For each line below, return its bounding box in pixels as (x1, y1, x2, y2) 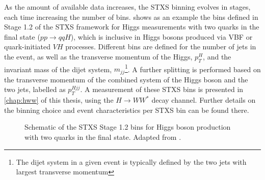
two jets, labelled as (4, 84, 66, 95)
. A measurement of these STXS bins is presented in (80, 84, 244, 95)
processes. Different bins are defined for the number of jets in (65, 41, 256, 52)
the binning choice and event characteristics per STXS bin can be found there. (4, 104, 249, 115)
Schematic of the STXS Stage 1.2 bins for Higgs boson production (24, 122, 231, 132)
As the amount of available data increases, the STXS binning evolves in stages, (4, 2, 251, 12)
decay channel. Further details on (151, 95, 256, 105)
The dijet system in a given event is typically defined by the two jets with (16, 156, 247, 167)
